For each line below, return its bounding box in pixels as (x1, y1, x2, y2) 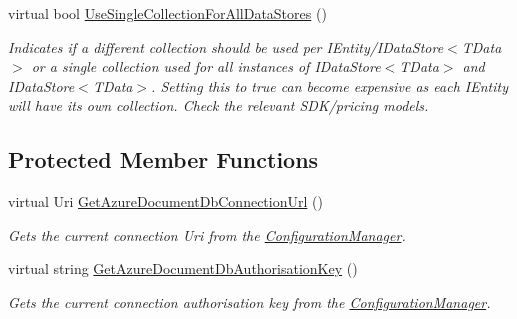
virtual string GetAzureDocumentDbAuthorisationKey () (8, 258, 358, 279)
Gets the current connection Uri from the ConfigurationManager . (8, 224, 406, 245)
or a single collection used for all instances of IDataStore (31, 56, 381, 77)
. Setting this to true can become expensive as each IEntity (151, 75, 508, 96)
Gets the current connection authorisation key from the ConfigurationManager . (8, 291, 491, 312)
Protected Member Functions (8, 144, 319, 175)
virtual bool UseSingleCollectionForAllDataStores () (8, 3, 327, 23)
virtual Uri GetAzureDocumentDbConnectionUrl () (8, 191, 323, 212)
